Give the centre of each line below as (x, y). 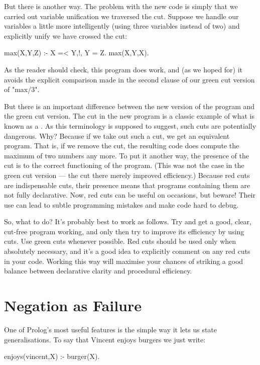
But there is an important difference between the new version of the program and (129, 106)
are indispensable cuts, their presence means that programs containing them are (127, 185)
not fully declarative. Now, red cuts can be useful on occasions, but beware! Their (130, 195)
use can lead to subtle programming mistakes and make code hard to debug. (121, 204)
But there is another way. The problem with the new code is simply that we (121, 6)
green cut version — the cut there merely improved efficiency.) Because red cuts (127, 175)
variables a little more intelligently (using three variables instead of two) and (122, 26)
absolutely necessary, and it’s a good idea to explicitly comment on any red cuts (127, 251)
